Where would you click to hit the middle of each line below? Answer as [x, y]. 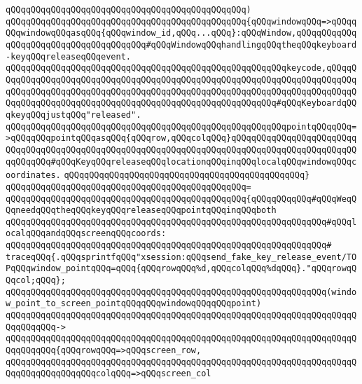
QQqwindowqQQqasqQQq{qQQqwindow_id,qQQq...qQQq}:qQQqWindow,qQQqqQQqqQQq [181, 33]
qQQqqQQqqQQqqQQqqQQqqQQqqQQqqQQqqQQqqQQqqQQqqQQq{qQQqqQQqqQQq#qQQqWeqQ [181, 199]
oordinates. [33, 176]
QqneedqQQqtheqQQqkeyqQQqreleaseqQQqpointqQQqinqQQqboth [141, 211]
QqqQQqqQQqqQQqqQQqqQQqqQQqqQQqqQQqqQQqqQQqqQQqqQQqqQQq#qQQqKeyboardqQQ [181, 103]
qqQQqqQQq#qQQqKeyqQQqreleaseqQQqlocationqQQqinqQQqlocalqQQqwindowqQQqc [181, 162]
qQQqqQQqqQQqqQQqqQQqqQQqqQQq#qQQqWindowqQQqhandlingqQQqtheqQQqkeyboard [181, 44]
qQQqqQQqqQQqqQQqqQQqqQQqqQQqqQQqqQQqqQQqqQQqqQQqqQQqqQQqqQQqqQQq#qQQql [181, 222]
